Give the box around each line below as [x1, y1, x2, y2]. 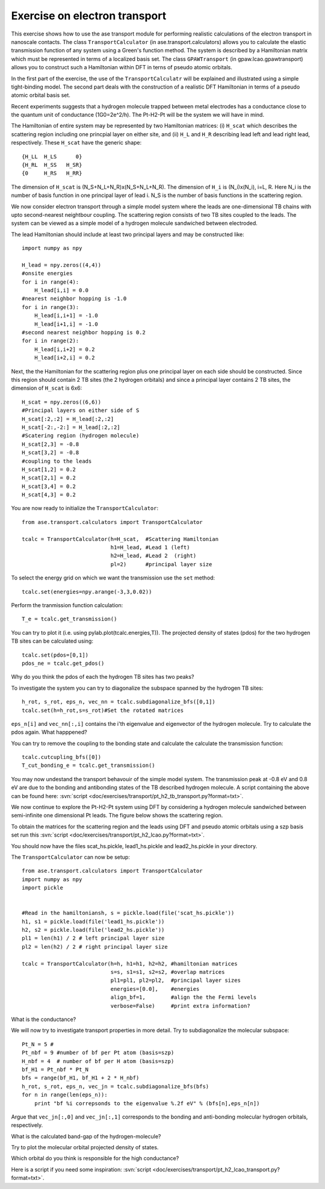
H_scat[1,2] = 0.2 [22, 466, 76, 473]
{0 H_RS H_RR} [22, 170, 82, 177]
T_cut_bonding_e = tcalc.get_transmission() [22, 762, 156, 769]
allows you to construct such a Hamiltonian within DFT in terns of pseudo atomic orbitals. [11, 64, 233, 71]
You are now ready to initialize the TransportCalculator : [11, 505, 159, 512]
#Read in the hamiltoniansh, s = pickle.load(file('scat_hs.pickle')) [22, 910, 235, 917]
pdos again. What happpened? [11, 729, 87, 736]
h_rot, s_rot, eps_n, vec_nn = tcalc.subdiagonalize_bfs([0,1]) [22, 699, 216, 705]
